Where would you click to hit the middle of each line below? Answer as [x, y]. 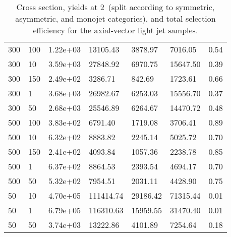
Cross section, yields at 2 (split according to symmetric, [115, 7]
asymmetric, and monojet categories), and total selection [115, 18]
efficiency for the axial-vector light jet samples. [115, 30]
